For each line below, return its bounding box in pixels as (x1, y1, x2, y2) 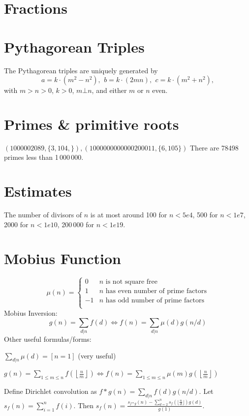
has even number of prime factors (105, 287, 207, 295)
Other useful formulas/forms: (4, 333, 92, 344)
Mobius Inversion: (4, 308, 58, 318)
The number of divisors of (4, 209, 82, 220)
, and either (92, 85, 127, 95)
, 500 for (192, 209, 218, 220)
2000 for (4, 219, 29, 229)
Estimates (4, 181, 72, 201)
